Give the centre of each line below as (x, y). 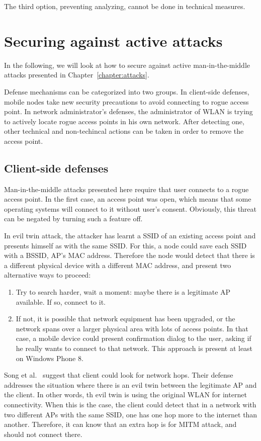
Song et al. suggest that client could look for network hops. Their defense (119, 375)
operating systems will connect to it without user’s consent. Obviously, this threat (130, 208)
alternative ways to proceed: (48, 275)
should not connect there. (43, 434)
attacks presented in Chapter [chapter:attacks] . (77, 75)
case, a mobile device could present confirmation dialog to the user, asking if (134, 338)
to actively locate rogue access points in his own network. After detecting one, (124, 121)
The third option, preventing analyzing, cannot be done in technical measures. (125, 6)
